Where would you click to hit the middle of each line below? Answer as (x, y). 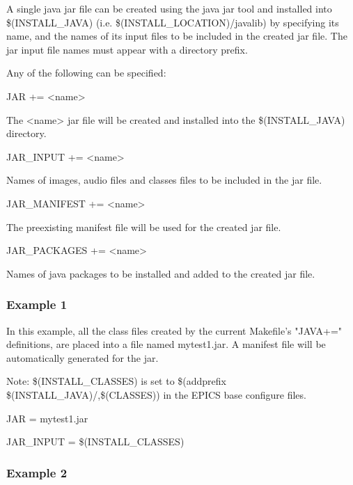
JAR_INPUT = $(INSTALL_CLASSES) (95, 442)
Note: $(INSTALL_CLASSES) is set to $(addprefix (116, 381)
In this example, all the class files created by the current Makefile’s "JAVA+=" (174, 330)
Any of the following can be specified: (86, 73)
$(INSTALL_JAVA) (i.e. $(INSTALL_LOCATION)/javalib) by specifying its (173, 22)
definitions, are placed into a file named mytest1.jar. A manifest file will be (166, 344)
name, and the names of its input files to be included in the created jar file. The (177, 36)
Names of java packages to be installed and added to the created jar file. (161, 273)
